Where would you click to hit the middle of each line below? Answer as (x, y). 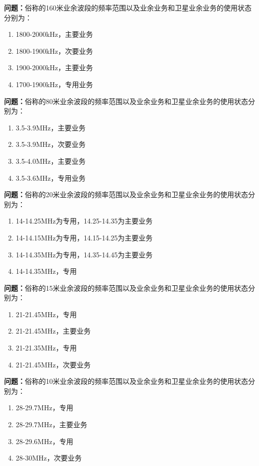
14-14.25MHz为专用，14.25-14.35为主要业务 (84, 221)
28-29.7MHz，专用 (44, 408)
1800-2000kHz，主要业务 (54, 34)
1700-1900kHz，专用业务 (54, 84)
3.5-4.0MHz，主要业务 (51, 161)
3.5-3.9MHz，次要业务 (51, 144)
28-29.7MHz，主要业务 (51, 424)
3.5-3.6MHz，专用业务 (51, 177)
